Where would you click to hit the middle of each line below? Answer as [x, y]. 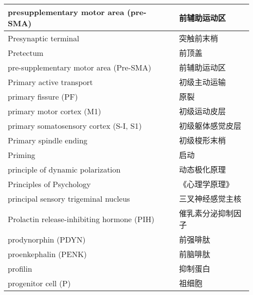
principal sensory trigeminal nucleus [69, 198]
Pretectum [26, 52]
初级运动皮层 [203, 111]
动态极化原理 [203, 169]
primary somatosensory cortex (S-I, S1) [75, 125]
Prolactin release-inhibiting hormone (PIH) [81, 219]
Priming [22, 155]
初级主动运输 [203, 82]
